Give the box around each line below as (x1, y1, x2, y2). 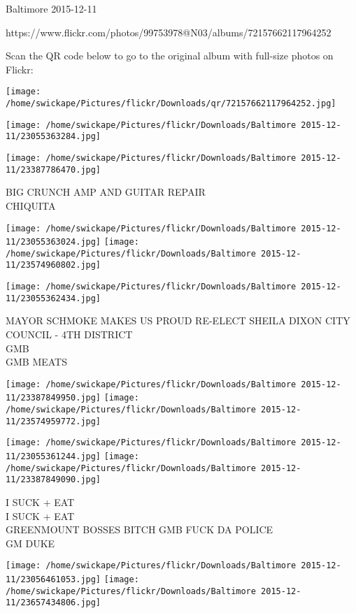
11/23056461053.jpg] (6, 575, 101, 585)
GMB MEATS (6, 354, 68, 369)
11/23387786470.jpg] (6, 164, 101, 175)
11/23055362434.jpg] (6, 293, 101, 303)
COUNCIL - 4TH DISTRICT (6, 327, 133, 342)
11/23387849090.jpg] (6, 475, 101, 485)
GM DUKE (6, 535, 55, 550)
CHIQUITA (6, 198, 56, 212)
